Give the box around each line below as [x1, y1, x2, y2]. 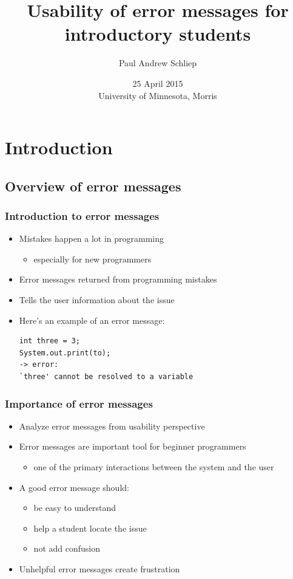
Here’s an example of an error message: [19, 313, 165, 326]
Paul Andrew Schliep [118, 57, 197, 69]
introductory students [64, 21, 251, 46]
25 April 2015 [132, 77, 183, 89]
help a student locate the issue [33, 521, 147, 534]
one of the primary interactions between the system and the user [33, 461, 274, 473]
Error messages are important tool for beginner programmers [19, 440, 246, 453]
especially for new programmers [33, 252, 152, 265]
